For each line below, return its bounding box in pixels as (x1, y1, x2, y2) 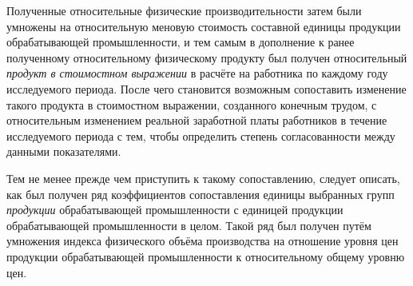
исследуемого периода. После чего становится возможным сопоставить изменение (6, 80, 407, 97)
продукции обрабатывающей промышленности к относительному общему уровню (6, 248, 405, 264)
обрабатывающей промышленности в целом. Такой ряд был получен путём (6, 216, 371, 233)
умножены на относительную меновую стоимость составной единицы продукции (6, 18, 401, 34)
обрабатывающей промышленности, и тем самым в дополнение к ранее (6, 34, 355, 50)
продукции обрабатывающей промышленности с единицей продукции (6, 201, 344, 218)
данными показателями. (6, 143, 121, 160)
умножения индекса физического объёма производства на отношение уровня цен (6, 232, 399, 249)
